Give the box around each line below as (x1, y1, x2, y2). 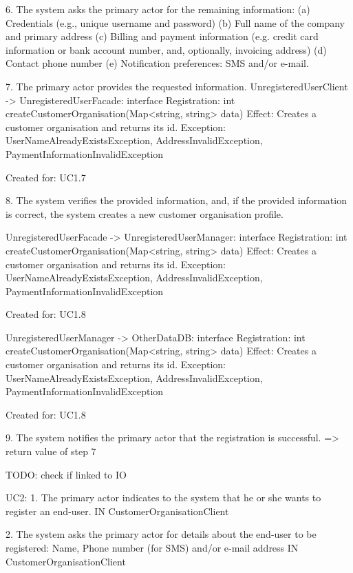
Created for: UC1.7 (6, 170, 86, 184)
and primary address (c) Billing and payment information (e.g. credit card (6, 29, 319, 43)
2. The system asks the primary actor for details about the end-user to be (6, 527, 317, 541)
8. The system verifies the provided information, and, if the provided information (6, 193, 347, 208)
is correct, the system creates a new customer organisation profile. (6, 206, 284, 221)
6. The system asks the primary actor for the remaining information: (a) (6, 2, 310, 16)
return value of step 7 (6, 444, 96, 459)
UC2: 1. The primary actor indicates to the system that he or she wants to (6, 490, 321, 505)
